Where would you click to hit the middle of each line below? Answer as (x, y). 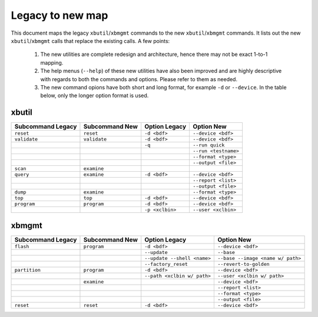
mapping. (52, 62)
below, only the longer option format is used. (95, 96)
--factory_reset (166, 264)
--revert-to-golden (244, 264)
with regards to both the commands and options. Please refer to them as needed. (139, 79)
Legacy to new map (59, 15)
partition (28, 270)
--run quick (209, 145)
